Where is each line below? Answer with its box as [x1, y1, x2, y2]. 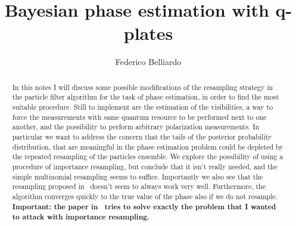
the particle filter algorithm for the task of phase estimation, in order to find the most [12, 92, 279, 102]
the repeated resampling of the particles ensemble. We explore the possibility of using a [12, 151, 283, 162]
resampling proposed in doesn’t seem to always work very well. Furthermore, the [12, 181, 266, 191]
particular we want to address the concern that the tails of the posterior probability [12, 131, 272, 141]
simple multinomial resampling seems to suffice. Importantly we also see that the [12, 171, 263, 181]
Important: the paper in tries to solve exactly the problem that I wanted [12, 201, 276, 212]
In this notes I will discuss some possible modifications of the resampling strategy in [12, 82, 273, 92]
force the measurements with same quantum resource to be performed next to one [12, 112, 267, 122]
